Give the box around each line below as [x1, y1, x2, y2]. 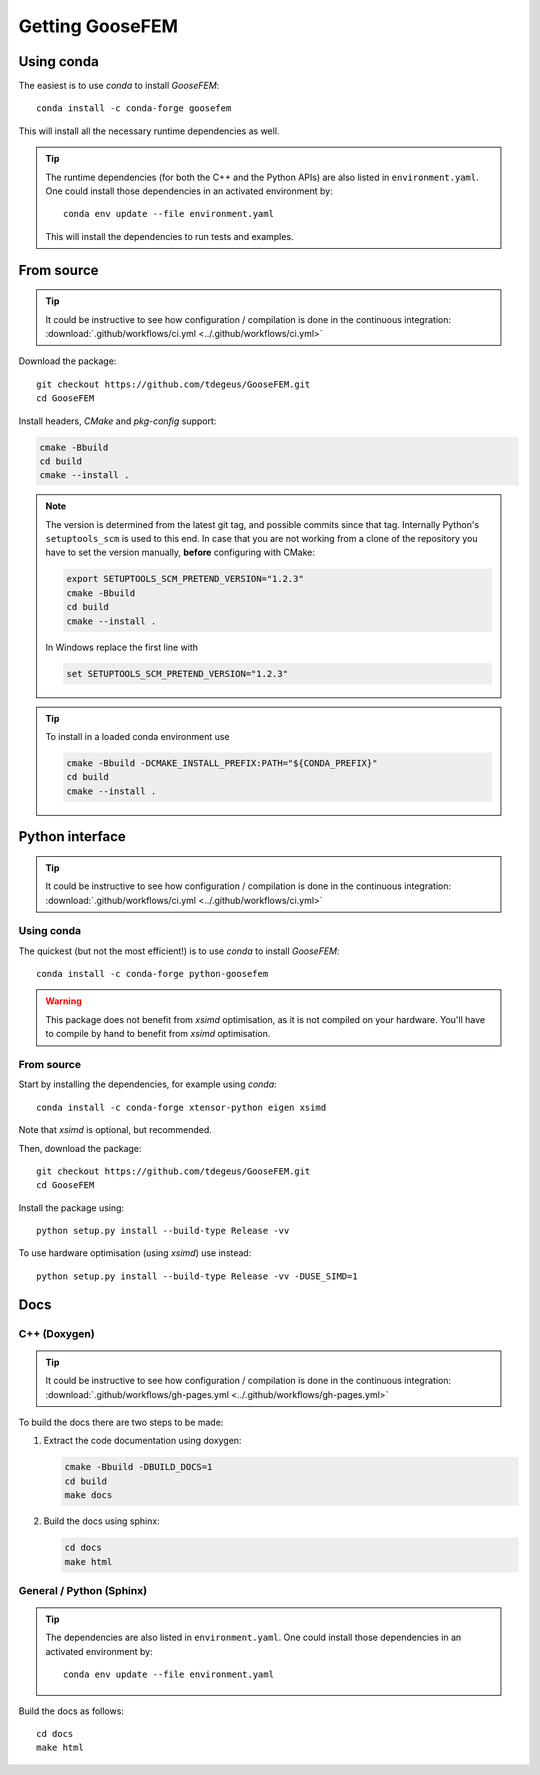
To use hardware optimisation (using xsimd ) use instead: [18, 1247, 252, 1259]
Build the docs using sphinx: [43, 1515, 160, 1527]
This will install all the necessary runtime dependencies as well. [18, 125, 280, 137]
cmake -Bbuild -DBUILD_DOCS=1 [64, 1461, 213, 1473]
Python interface [18, 828, 127, 845]
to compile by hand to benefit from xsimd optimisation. [45, 1028, 271, 1040]
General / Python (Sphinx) [18, 1583, 148, 1597]
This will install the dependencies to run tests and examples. [45, 230, 294, 242]
